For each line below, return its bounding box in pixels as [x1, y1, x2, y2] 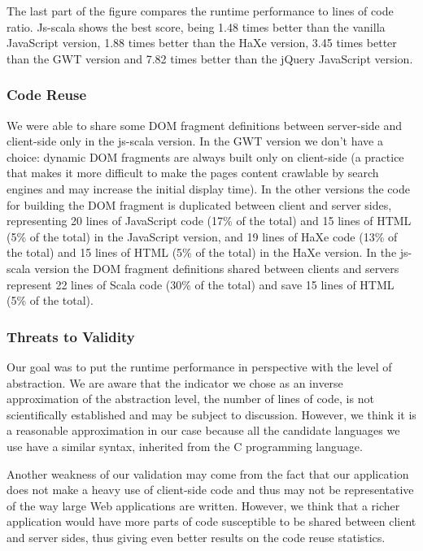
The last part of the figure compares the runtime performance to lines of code [7, 2, 394, 19]
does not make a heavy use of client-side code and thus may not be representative [7, 481, 414, 498]
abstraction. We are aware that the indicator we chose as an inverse [7, 374, 343, 391]
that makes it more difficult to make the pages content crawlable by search [7, 164, 379, 181]
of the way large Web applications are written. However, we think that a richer [7, 497, 400, 514]
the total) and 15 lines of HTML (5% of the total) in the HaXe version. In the [7, 244, 397, 261]
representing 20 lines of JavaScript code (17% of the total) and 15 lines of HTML [7, 212, 412, 229]
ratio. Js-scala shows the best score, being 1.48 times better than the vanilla [7, 18, 386, 35]
